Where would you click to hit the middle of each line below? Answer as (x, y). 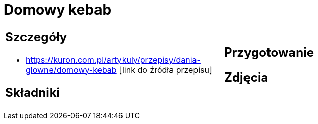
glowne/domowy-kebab (71, 70)
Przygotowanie (269, 52)
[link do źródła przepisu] (166, 70)
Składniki (33, 92)
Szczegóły (36, 37)
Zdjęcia (246, 77)
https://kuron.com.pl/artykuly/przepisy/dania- (113, 59)
